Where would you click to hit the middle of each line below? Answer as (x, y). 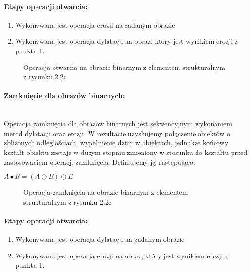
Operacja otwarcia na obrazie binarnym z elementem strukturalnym (124, 67)
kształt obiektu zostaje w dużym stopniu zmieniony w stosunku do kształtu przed (126, 152)
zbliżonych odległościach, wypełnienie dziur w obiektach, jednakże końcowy (116, 143)
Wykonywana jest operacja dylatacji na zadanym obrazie (100, 239)
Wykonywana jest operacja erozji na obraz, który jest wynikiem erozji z (122, 255)
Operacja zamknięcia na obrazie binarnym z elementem (106, 192)
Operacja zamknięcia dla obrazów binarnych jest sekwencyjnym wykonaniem (118, 124)
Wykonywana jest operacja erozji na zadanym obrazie (95, 25)
